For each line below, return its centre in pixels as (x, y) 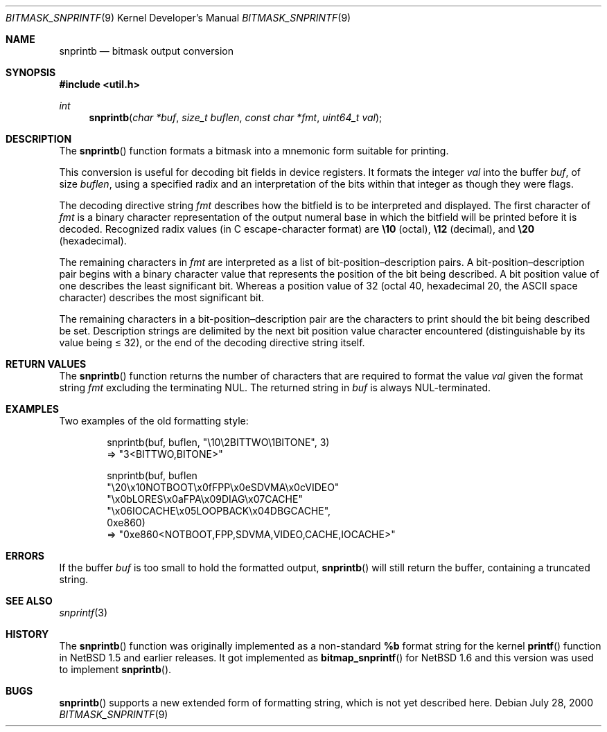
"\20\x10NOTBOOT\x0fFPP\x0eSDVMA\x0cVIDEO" (223, 487)
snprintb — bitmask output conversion (146, 51)
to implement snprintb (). (115, 669)
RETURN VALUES (46, 364)
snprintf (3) (83, 613)
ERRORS (25, 556)
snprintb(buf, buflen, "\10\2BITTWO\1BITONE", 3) (218, 442)
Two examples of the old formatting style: (154, 421)
